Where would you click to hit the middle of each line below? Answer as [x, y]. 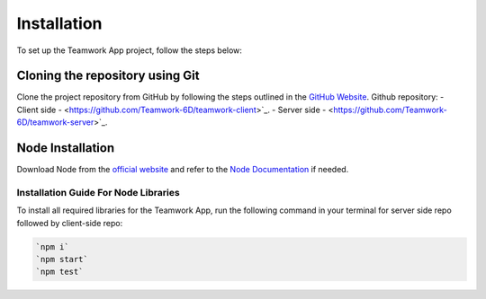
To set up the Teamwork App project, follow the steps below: [130, 50]
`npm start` [62, 259]
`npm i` [52, 246]
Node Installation [66, 148]
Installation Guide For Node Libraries [98, 192]
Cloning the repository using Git [108, 76]
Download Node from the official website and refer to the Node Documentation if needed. [183, 170]
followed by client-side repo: [70, 223]
